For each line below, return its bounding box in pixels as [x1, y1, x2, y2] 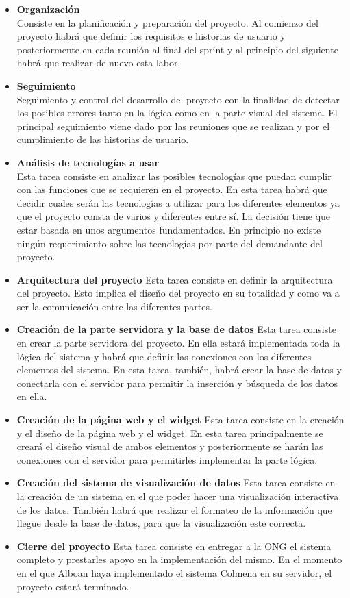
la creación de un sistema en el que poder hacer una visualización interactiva [16, 489, 339, 503]
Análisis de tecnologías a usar [16, 155, 160, 169]
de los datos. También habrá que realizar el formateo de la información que [16, 502, 332, 516]
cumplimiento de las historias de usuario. [16, 132, 189, 147]
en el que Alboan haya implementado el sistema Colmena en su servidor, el [16, 565, 332, 580]
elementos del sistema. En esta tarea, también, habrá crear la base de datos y [16, 362, 342, 377]
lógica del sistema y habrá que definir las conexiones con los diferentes [16, 349, 312, 363]
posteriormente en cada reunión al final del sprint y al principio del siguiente [16, 42, 338, 56]
